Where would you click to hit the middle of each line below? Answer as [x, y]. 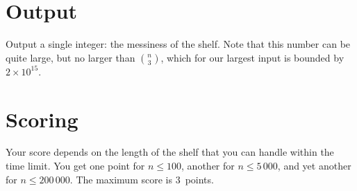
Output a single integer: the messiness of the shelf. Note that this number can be [178, 44]
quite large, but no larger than [70, 57]
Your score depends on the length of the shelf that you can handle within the [170, 152]
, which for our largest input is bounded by [252, 57]
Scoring [42, 119]
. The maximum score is [121, 179]
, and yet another [314, 166]
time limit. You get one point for [75, 166]
